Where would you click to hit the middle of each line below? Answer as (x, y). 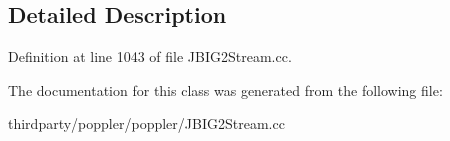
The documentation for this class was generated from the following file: (225, 89)
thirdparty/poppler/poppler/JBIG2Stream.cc (146, 123)
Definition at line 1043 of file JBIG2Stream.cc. (150, 56)
